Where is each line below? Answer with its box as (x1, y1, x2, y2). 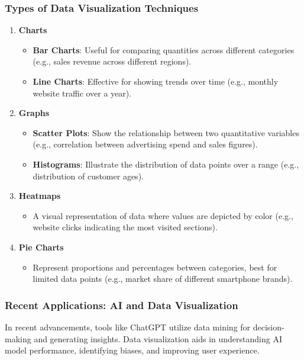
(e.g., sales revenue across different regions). (33, 55, 192, 67)
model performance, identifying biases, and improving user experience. (5, 344, 260, 356)
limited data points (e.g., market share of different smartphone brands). (33, 272, 293, 285)
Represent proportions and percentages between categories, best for (33, 261, 277, 273)
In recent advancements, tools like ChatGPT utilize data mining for (5, 320, 251, 333)
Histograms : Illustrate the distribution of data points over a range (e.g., (33, 157, 299, 170)
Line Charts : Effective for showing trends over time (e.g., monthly (33, 75, 279, 87)
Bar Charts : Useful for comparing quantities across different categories (33, 43, 295, 56)
